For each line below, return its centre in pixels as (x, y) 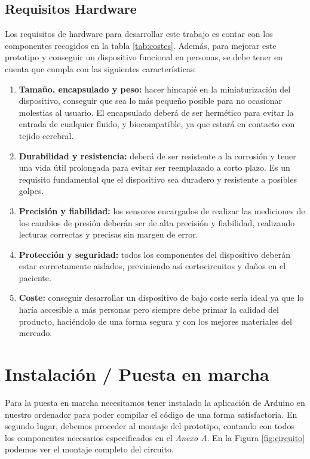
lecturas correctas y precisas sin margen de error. (108, 234)
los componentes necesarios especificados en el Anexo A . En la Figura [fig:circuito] (155, 437)
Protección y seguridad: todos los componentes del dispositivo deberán (154, 254)
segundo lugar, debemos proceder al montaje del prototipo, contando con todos (150, 426)
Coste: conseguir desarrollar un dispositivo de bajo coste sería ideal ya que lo (161, 298)
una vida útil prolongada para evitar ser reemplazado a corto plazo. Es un (154, 167)
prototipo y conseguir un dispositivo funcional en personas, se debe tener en (144, 57)
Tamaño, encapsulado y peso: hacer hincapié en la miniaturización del (155, 89)
